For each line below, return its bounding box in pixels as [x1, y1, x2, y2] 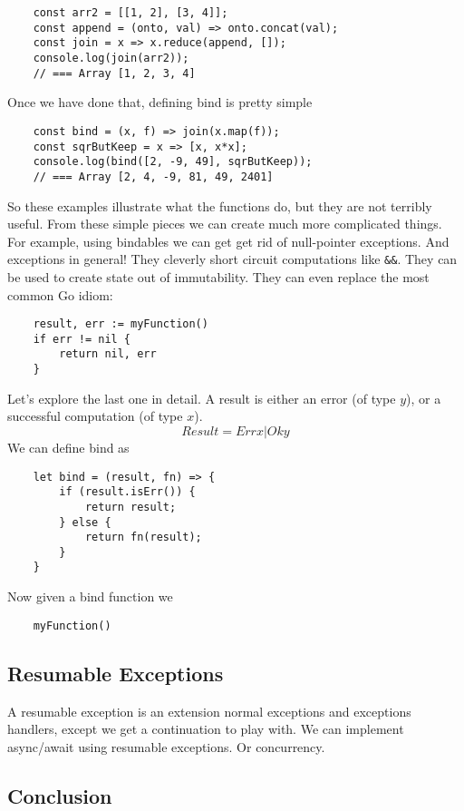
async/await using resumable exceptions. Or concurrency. [7, 737, 325, 756]
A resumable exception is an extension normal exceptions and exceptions [7, 701, 411, 720]
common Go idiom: [7, 285, 113, 304]
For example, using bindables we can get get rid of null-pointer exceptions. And [7, 231, 449, 250]
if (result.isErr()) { [59, 485, 196, 499]
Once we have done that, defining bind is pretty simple [7, 93, 313, 112]
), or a [406, 388, 441, 407]
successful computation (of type [7, 406, 183, 425]
